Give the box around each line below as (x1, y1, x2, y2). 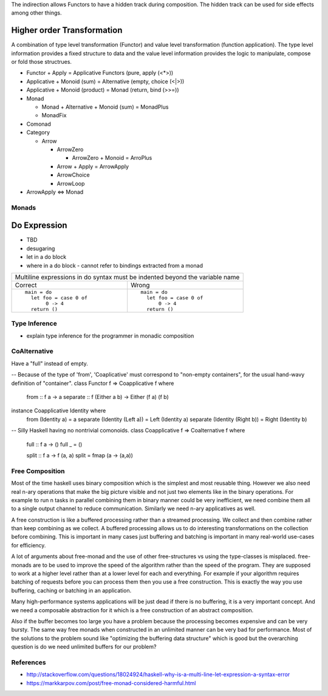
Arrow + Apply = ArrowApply (56, 163, 129, 170)
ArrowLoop (56, 180, 85, 187)
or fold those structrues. (11, 58, 72, 66)
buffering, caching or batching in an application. (11, 587, 132, 594)
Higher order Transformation (11, 25, 123, 36)
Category (26, 129, 50, 136)
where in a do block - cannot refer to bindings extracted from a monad (26, 262, 203, 269)
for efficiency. (11, 541, 46, 549)
